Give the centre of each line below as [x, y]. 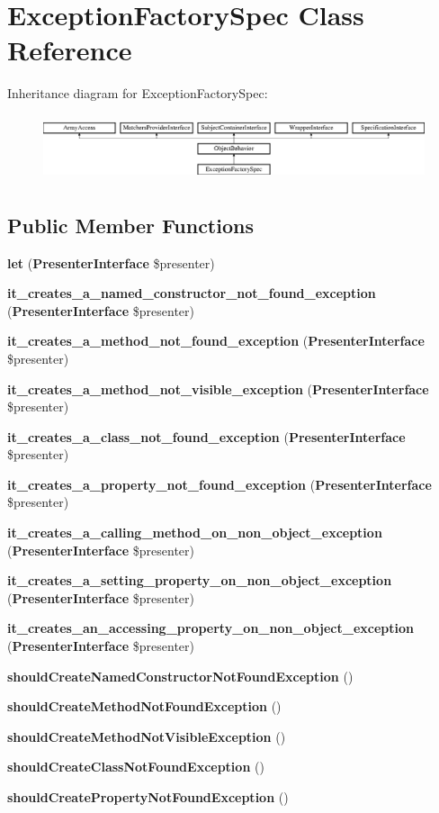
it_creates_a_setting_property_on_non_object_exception [200, 580]
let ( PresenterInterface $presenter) [111, 262]
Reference [70, 50]
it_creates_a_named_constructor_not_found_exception [192, 293]
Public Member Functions [130, 225]
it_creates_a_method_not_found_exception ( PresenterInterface [216, 341]
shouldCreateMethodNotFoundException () [144, 706]
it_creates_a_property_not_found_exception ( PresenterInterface [219, 484]
